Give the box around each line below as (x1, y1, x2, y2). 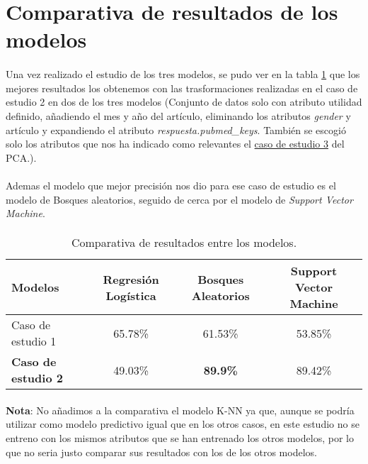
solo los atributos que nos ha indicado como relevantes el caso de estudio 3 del (6, 136, 345, 151)
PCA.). (6, 150, 37, 165)
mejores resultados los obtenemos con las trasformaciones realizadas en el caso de (6, 80, 358, 95)
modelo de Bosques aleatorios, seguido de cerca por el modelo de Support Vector (6, 192, 353, 206)
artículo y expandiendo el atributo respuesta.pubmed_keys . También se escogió (6, 122, 346, 137)
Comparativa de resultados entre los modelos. (71, 234, 297, 251)
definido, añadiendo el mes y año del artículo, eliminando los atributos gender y (6, 108, 351, 123)
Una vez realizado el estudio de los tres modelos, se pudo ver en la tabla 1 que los (6, 67, 360, 82)
